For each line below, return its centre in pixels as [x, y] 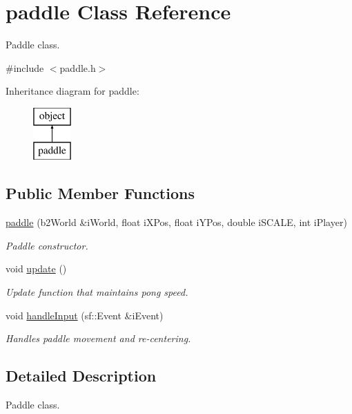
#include [25, 67]
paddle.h [78, 67]
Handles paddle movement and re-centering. [98, 338]
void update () [36, 269]
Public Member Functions [100, 193]
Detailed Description [81, 376]
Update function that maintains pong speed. [97, 292]
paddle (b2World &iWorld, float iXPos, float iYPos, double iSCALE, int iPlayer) [176, 222]
